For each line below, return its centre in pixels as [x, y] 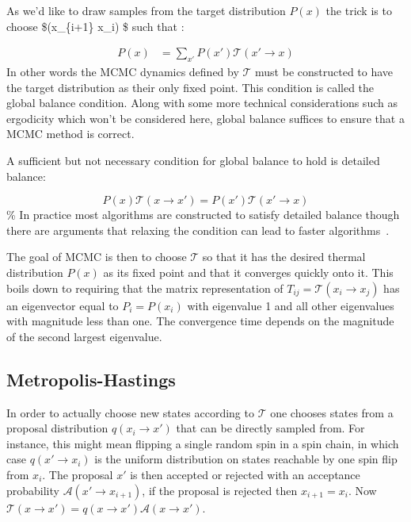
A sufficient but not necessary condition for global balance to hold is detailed [193, 160]
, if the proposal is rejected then [220, 490]
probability [33, 490]
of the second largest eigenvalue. [84, 336]
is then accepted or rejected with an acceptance [245, 474]
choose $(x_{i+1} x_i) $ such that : [95, 26]
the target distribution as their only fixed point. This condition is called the [190, 87]
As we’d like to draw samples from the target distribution [146, 10]
